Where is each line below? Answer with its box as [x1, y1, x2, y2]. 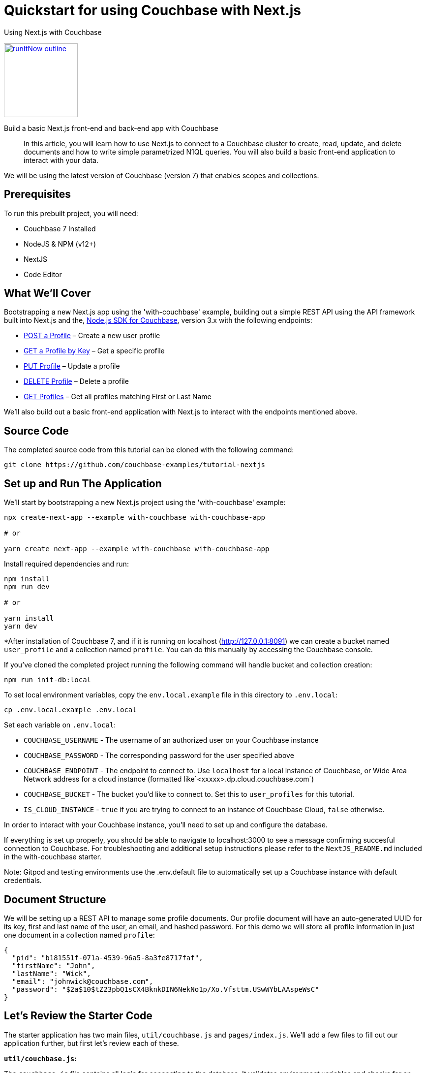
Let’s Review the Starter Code [4, 1010, 152, 1022]
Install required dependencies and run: [4, 560, 129, 568]
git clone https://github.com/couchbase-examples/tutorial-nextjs [4, 461, 266, 469]
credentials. [4, 876, 42, 885]
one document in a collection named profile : [4, 930, 155, 939]
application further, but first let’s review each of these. [4, 1039, 179, 1047]
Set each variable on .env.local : [4, 721, 116, 729]
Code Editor [24, 270, 62, 279]
